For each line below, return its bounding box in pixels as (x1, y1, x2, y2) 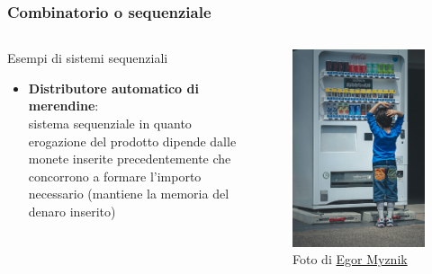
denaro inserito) (28, 201, 116, 220)
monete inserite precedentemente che (28, 149, 231, 168)
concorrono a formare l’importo (28, 166, 202, 185)
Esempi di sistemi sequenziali (7, 49, 168, 67)
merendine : (28, 96, 99, 115)
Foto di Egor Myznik (292, 250, 408, 269)
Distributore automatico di (28, 78, 199, 97)
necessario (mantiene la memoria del (28, 184, 229, 203)
